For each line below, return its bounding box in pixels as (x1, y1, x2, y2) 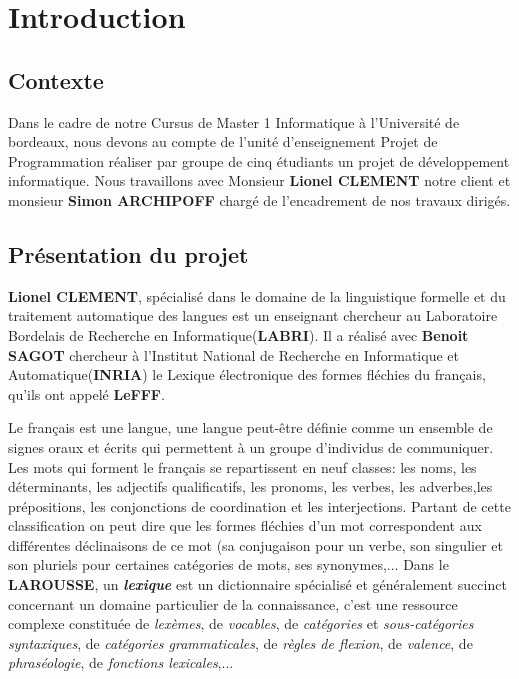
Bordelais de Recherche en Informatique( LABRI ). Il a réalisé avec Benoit (8, 324, 469, 345)
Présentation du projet (8, 238, 249, 269)
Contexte (8, 64, 104, 95)
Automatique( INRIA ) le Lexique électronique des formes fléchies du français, (8, 364, 486, 385)
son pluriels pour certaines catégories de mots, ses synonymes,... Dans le (8, 554, 449, 575)
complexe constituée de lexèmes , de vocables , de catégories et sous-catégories (8, 613, 474, 634)
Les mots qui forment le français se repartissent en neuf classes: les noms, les (8, 456, 477, 477)
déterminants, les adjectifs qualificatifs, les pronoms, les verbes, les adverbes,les (8, 476, 493, 497)
